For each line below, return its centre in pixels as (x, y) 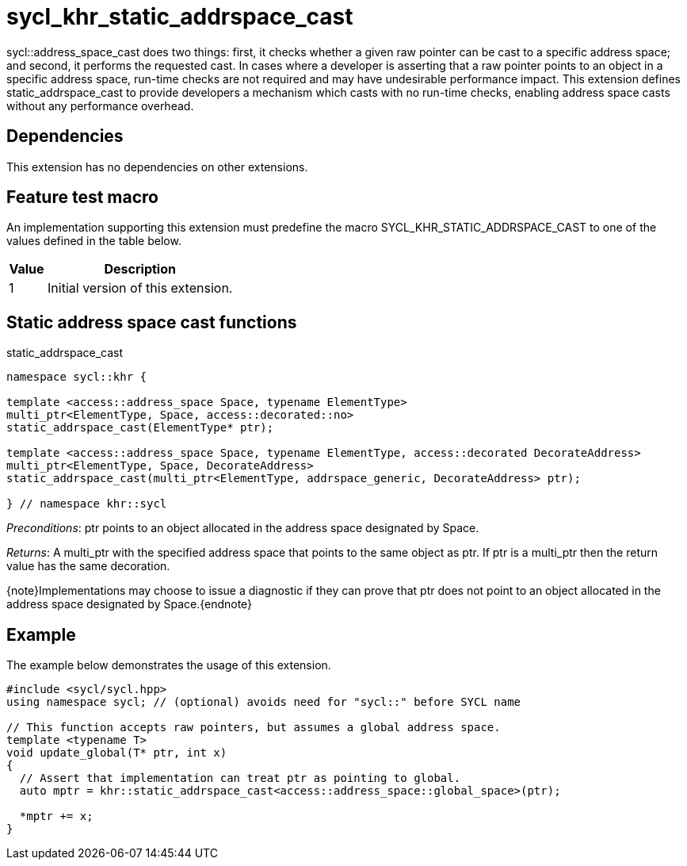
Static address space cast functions (152, 322)
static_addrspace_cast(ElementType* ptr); (140, 428)
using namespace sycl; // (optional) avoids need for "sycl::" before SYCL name (264, 702)
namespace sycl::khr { (77, 377)
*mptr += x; (56, 816)
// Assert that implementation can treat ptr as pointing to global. (240, 778)
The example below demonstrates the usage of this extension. (169, 665)
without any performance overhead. (100, 105)
